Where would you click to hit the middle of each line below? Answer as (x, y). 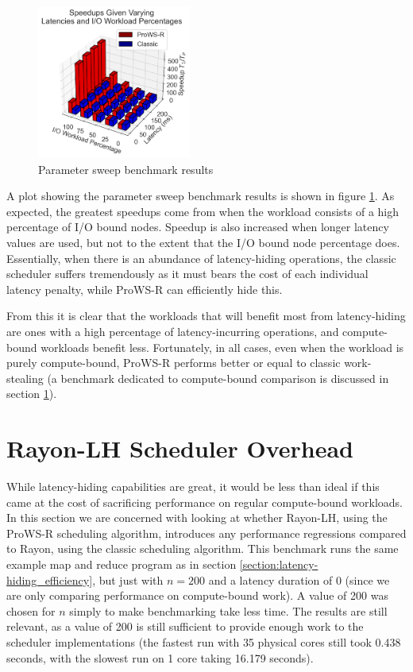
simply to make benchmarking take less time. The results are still (228, 610)
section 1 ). (32, 394)
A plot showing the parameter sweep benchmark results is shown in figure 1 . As (201, 196)
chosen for (31, 610)
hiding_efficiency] (50, 579)
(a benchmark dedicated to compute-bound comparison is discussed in (218, 378)
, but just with (128, 579)
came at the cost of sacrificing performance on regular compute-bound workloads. (205, 502)
